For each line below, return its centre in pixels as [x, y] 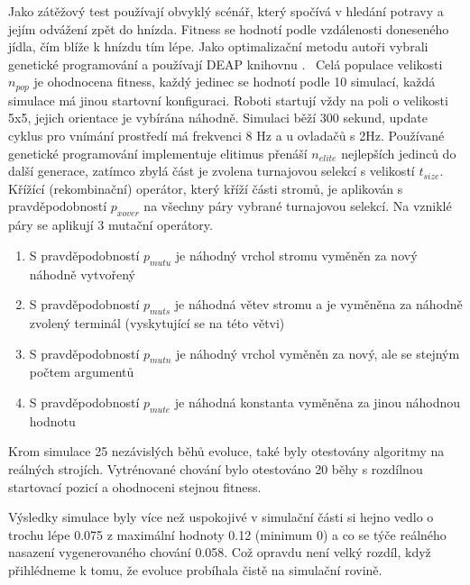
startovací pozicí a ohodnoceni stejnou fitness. [135, 486]
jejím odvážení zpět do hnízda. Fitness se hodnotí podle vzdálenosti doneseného [229, 28]
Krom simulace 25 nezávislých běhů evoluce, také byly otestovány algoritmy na [226, 451]
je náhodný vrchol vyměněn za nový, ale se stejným [318, 353]
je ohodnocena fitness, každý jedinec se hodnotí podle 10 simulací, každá [235, 82]
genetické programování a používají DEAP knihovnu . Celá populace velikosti [226, 64]
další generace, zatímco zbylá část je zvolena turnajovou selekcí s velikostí [212, 171]
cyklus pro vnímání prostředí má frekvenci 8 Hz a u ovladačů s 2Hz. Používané [226, 136]
